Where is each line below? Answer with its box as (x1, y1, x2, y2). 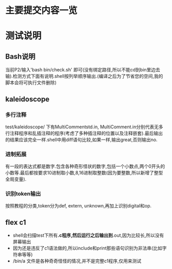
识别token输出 (5, 190, 41, 198)
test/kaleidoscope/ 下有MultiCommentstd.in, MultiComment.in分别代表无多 (5, 124, 163, 130)
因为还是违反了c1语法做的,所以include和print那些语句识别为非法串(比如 (12, 245, 163, 252)
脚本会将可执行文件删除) (5, 80, 57, 86)
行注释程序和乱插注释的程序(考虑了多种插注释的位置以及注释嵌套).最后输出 (5, 130, 163, 136)
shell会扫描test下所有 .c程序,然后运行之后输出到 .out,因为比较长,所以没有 (12, 232, 164, 239)
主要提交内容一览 (5, 5, 78, 16)
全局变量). (5, 176, 27, 182)
